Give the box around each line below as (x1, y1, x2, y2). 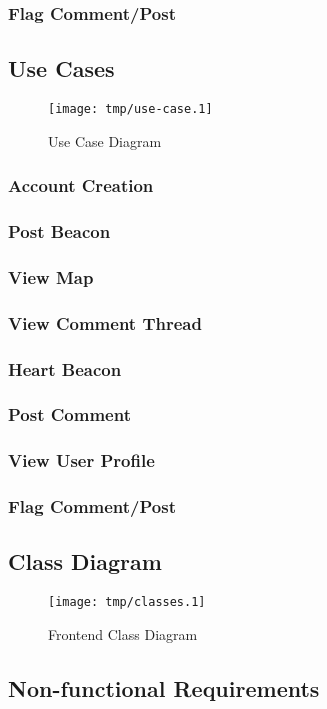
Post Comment (8, 402, 131, 427)
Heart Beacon (8, 356, 122, 381)
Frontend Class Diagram (48, 623, 198, 644)
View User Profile (8, 448, 155, 473)
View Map (8, 264, 94, 289)
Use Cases (8, 53, 115, 84)
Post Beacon (8, 219, 111, 244)
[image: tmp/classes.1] (48, 595, 206, 610)
